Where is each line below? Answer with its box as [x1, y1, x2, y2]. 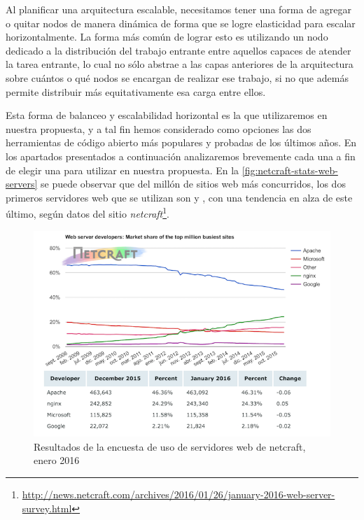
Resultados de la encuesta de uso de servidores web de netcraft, [34, 439, 306, 454]
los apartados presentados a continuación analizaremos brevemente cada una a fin [6, 148, 356, 163]
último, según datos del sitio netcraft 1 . [6, 204, 170, 220]
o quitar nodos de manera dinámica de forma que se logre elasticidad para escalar [6, 15, 356, 30]
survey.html [22, 500, 72, 515]
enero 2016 [34, 453, 80, 468]
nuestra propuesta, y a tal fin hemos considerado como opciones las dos [6, 121, 311, 136]
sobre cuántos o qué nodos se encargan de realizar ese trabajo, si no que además [6, 70, 349, 85]
